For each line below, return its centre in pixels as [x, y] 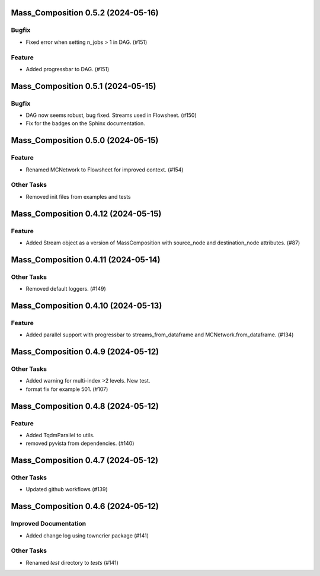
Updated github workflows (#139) [67, 489]
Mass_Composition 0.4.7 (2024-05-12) [85, 461]
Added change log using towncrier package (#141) [87, 535]
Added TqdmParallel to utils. [60, 435]
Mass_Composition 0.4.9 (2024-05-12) [85, 352]
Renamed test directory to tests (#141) [72, 562]
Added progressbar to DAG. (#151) [68, 69]
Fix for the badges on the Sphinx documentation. [85, 123]
